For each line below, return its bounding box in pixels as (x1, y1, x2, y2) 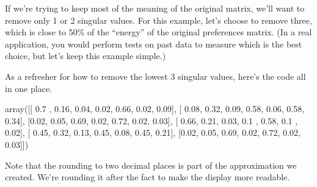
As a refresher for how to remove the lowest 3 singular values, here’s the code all (5, 69, 306, 82)
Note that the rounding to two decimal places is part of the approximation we (5, 158, 297, 171)
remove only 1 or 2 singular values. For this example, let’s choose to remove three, (5, 13, 312, 26)
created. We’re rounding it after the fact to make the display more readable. (5, 171, 290, 183)
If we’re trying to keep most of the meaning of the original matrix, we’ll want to (5, 2, 305, 14)
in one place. (5, 82, 52, 94)
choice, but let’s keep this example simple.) (5, 49, 166, 62)
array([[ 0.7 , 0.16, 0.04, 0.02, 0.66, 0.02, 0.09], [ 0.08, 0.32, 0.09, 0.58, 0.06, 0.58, (5, 102, 305, 115)
